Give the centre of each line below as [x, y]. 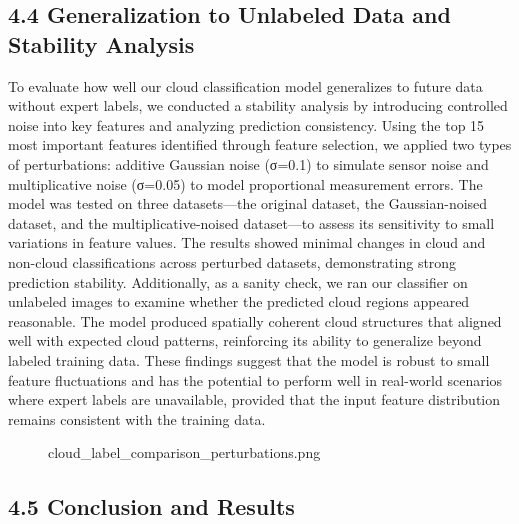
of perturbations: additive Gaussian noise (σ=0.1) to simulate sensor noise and [248, 163]
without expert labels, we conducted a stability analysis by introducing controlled [258, 105]
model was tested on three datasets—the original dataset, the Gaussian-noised [248, 203]
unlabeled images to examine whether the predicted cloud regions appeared [239, 301]
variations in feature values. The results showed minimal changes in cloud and [247, 242]
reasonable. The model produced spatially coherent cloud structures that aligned [255, 320]
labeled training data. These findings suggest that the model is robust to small [249, 359]
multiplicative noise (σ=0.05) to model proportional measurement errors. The [245, 183]
